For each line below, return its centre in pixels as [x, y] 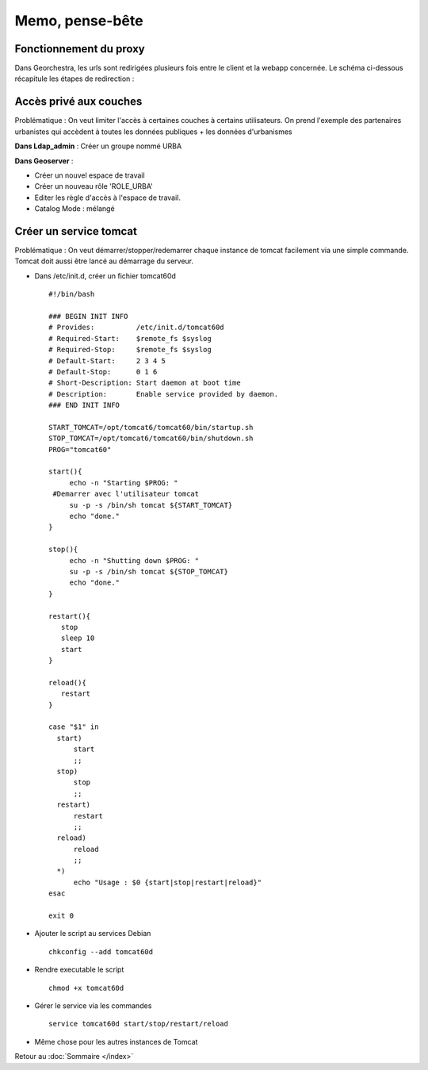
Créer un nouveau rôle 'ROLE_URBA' [94, 186]
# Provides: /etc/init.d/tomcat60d [137, 328]
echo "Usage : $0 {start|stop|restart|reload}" [167, 882]
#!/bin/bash [72, 294]
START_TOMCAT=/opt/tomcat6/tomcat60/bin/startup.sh [151, 427]
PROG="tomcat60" [80, 449]
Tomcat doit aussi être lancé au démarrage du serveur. [104, 261]
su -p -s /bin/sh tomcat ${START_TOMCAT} [151, 505]
